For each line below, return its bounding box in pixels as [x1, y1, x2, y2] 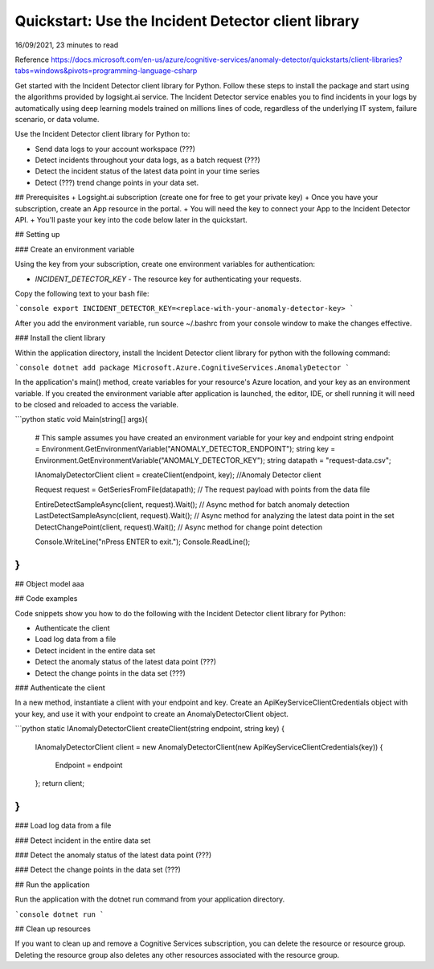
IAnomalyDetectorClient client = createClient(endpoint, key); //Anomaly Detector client [35, 470, 321, 480]
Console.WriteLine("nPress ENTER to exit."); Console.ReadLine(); [35, 537, 251, 546]
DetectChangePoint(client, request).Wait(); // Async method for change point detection [35, 522, 323, 532]
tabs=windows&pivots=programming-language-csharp [14, 66, 198, 76]
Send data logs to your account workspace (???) [35, 144, 196, 153]
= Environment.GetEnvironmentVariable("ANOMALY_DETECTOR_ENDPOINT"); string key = [35, 444, 336, 454]
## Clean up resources [14, 924, 92, 934]
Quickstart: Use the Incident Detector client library [14, 12, 360, 30]
